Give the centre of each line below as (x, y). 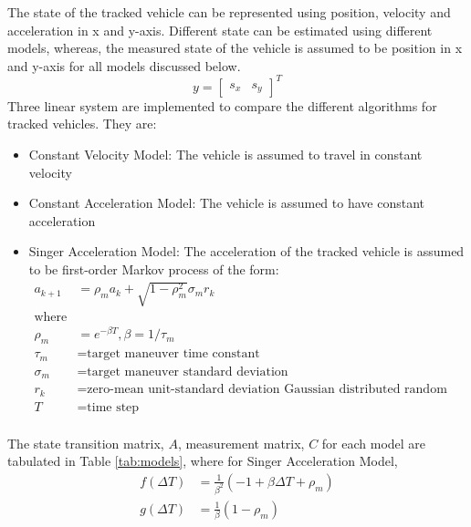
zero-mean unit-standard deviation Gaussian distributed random (267, 390)
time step (113, 407)
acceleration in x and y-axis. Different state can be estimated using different (220, 30)
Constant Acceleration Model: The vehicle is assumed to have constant (226, 203)
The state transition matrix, (86, 443)
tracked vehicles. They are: (82, 124)
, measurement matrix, (241, 443)
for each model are (374, 443)
